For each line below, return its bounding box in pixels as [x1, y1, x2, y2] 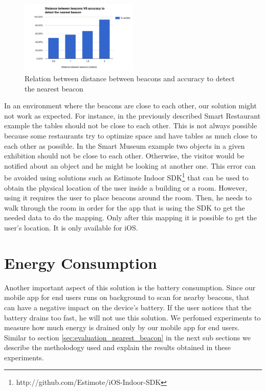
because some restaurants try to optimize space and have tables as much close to [4, 130, 257, 141]
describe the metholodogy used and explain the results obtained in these [4, 342, 231, 353]
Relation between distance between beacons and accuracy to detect [25, 73, 235, 84]
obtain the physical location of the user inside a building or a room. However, [4, 182, 247, 193]
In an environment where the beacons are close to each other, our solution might [4, 100, 257, 111]
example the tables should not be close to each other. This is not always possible [4, 120, 257, 131]
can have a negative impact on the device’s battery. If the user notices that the [4, 302, 252, 312]
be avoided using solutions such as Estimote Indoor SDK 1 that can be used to [4, 171, 249, 183]
